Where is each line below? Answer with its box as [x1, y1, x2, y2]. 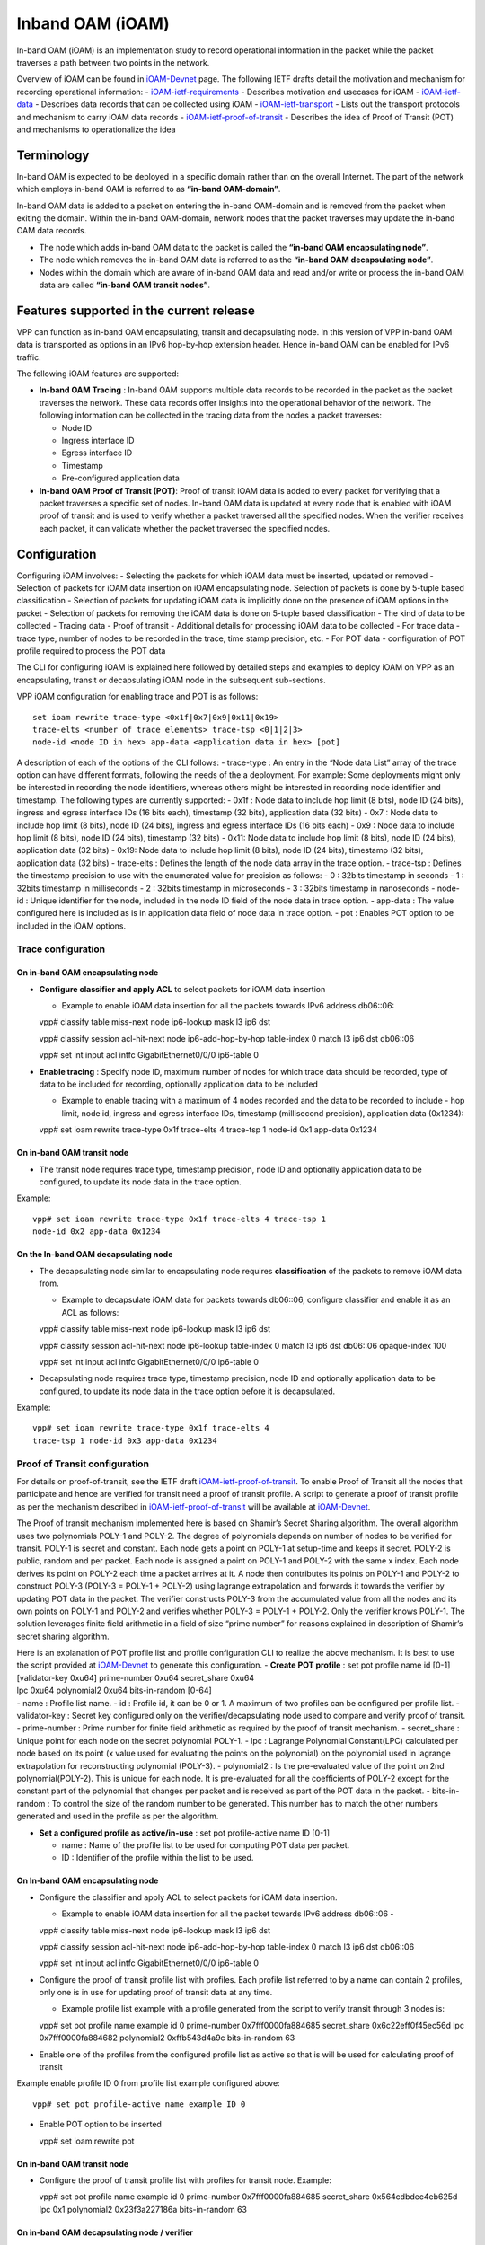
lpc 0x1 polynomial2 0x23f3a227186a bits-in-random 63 [39, 2204, 247, 2214]
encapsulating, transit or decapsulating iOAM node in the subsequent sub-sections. [16, 674, 327, 685]
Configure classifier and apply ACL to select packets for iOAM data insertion [39, 983, 326, 994]
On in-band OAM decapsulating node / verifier [16, 2227, 193, 2238]
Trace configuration [16, 943, 106, 955]
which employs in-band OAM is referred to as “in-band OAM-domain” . [16, 184, 281, 195]
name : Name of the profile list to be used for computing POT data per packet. [61, 1839, 350, 1850]
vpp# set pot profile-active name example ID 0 [32, 2099, 246, 2109]
